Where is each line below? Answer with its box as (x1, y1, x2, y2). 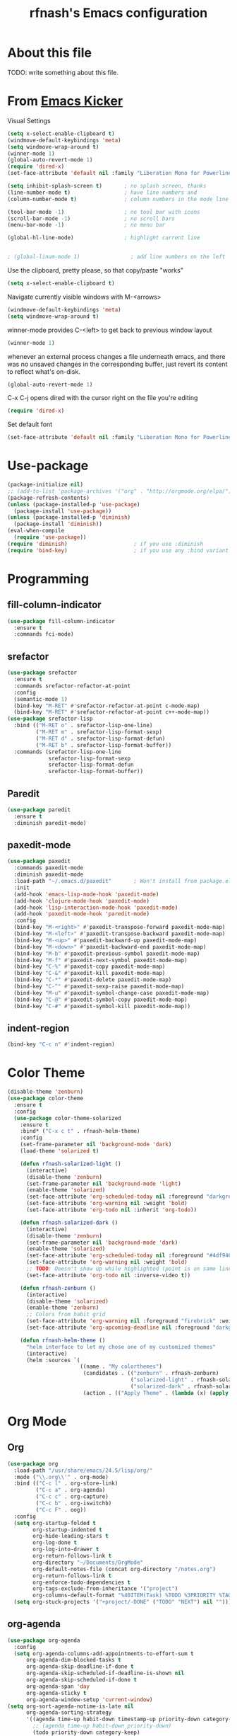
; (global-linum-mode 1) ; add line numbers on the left (7, 253, 226, 261)
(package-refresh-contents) (7, 494, 90, 501)
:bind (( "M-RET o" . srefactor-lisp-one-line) (13, 722, 153, 729)
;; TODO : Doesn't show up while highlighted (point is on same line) (25, 1265, 235, 1272)
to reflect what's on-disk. (7, 367, 81, 376)
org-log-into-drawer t (32, 1546, 99, 1553)
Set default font (7, 420, 53, 429)
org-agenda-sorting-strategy (25, 1709, 112, 1716)
